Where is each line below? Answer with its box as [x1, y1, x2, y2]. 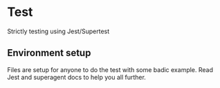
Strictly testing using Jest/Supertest [7, 27, 110, 35]
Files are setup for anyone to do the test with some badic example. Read [7, 65, 213, 73]
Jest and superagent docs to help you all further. [7, 73, 147, 81]
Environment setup [7, 47, 91, 59]
